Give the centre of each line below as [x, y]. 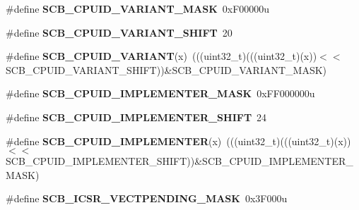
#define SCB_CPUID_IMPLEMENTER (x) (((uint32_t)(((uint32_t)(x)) [178, 141]
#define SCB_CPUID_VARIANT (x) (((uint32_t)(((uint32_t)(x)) [161, 56]
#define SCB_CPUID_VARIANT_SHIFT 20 [119, 32]
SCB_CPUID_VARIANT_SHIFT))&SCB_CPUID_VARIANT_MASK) [166, 69]
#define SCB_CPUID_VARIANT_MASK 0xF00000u [138, 8]
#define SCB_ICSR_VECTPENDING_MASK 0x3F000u [147, 198]
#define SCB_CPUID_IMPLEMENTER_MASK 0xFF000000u [160, 93]
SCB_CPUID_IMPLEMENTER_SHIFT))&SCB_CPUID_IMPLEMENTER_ [179, 161]
